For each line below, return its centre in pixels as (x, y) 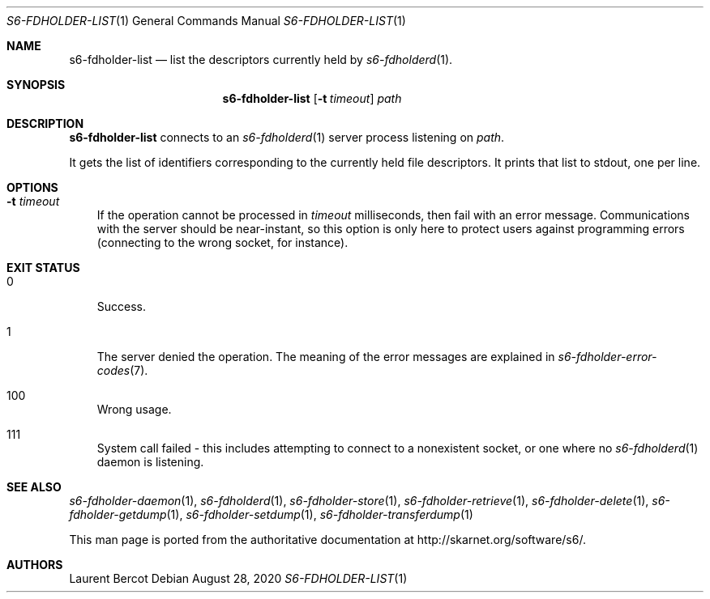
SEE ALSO (34, 487)
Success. (122, 306)
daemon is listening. (150, 462)
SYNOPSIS (36, 85)
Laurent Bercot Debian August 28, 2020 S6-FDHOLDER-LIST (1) (238, 578)
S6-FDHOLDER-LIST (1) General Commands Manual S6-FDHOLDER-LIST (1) (206, 21)
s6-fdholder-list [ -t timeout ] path (312, 98)
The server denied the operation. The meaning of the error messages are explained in (326, 357)
